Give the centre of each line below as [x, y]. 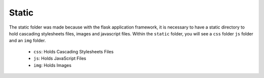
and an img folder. [27, 41]
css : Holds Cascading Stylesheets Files [74, 51]
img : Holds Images [53, 65]
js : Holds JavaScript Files [60, 59]
